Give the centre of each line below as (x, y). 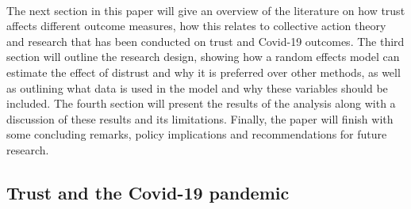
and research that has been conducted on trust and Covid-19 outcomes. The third (205, 41)
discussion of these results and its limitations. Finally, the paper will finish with (200, 118)
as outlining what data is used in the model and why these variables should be (197, 87)
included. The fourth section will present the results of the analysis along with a (201, 103)
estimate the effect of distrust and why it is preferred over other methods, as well (204, 72)
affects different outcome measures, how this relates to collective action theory (196, 26)
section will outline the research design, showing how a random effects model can (203, 57)
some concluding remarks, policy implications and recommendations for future (197, 134)
